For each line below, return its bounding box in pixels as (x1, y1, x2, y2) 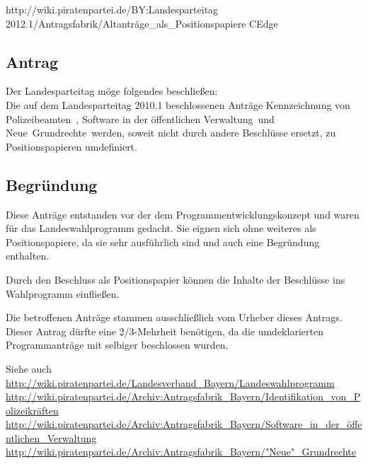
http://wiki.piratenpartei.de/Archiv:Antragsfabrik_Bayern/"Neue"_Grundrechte (6, 444, 357, 459)
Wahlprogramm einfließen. (6, 286, 120, 301)
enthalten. (6, 248, 50, 263)
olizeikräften (6, 402, 59, 417)
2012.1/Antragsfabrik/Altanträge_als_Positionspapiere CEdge (6, 16, 278, 30)
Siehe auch (6, 361, 52, 376)
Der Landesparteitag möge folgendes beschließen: (6, 83, 218, 98)
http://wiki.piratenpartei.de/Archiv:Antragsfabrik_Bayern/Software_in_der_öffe (6, 417, 362, 431)
